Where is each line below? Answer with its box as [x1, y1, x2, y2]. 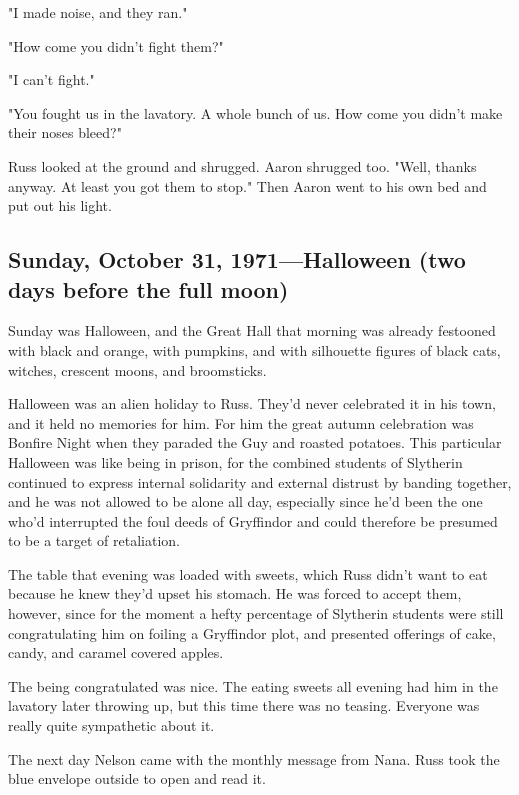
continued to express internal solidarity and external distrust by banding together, [8, 471, 512, 492]
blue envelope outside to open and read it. [8, 768, 266, 789]
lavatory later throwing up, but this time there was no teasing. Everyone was [8, 695, 480, 716]
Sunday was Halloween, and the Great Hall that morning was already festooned [8, 320, 496, 341]
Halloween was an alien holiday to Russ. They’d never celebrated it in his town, [8, 393, 496, 414]
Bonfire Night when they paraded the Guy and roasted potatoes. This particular [8, 432, 502, 453]
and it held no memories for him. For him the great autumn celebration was [8, 412, 474, 433]
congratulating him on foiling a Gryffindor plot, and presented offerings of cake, [8, 622, 496, 643]
